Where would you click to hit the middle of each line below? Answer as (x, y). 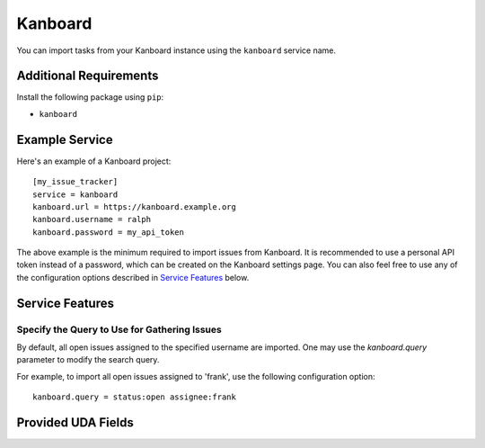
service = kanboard (75, 194)
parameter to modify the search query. (88, 360)
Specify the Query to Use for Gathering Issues (119, 329)
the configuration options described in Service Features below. (133, 277)
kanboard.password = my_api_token (108, 232)
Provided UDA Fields (75, 423)
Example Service (65, 139)
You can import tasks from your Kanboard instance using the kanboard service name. (176, 50)
